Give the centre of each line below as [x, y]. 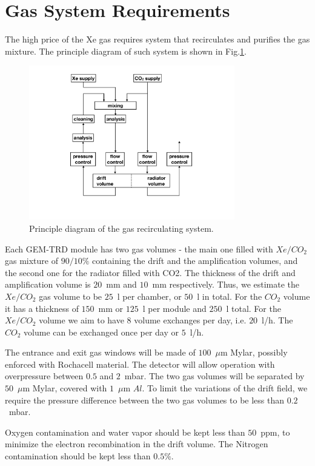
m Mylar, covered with [65, 388]
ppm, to [275, 432]
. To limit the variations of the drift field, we [225, 388]
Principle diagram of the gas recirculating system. [121, 228]
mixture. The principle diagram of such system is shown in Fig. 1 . [126, 51]
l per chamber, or [149, 296]
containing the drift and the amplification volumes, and [195, 261]
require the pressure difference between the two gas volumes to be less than [145, 400]
